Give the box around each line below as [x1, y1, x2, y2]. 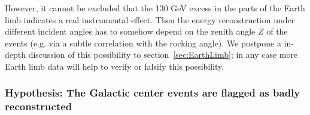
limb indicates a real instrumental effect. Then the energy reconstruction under [5, 13, 295, 26]
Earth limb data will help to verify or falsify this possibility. [5, 60, 224, 72]
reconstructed [5, 99, 72, 114]
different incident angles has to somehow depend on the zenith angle [5, 25, 256, 38]
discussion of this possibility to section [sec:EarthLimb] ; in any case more [28, 48, 298, 61]
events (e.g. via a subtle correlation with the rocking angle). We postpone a [5, 36, 281, 49]
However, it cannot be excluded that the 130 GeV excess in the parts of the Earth [5, 2, 305, 14]
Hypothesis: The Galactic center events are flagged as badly [5, 85, 300, 100]
